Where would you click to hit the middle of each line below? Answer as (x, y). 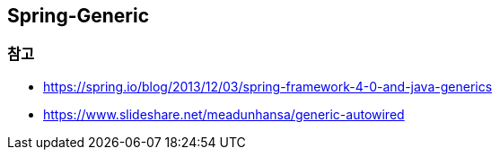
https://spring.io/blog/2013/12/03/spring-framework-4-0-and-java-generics (268, 86)
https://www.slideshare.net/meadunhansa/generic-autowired (224, 114)
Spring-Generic (79, 16)
